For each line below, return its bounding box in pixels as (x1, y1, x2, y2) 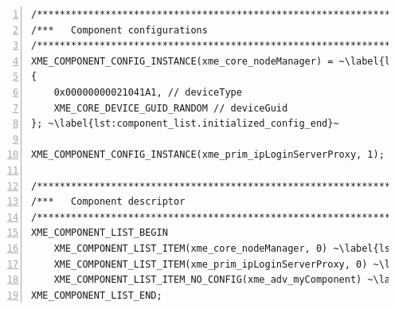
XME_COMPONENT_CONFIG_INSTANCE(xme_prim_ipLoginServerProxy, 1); (31, 149, 385, 161)
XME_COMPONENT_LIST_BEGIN (31, 227, 168, 239)
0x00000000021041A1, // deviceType (53, 86, 242, 98)
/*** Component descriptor (31, 196, 186, 208)
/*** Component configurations (31, 24, 208, 36)
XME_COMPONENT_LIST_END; (31, 289, 162, 301)
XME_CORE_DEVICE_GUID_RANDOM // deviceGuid (53, 102, 288, 114)
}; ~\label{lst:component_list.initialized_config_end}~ (31, 118, 339, 130)
